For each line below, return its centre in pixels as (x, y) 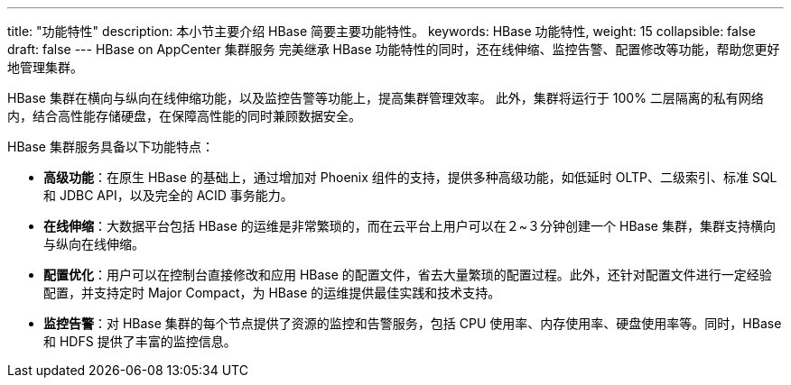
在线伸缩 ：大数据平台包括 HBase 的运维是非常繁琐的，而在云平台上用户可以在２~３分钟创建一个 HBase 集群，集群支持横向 (409, 226)
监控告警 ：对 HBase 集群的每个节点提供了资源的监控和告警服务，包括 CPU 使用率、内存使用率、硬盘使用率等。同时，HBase (413, 323)
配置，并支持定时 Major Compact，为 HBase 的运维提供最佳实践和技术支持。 (272, 293)
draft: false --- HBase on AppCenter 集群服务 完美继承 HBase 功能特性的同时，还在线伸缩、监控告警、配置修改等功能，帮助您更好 (394, 49)
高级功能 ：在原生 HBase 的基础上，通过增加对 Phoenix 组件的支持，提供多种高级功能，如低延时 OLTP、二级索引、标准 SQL (410, 177)
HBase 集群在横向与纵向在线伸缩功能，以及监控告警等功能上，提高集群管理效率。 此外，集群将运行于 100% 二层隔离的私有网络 (386, 98)
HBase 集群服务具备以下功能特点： (111, 147)
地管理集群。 (45, 67)
